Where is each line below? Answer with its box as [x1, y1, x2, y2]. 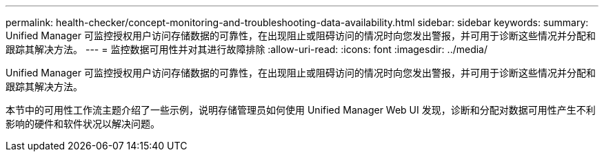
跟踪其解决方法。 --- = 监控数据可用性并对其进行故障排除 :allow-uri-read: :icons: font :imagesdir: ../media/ [6, 43, 488, 55]
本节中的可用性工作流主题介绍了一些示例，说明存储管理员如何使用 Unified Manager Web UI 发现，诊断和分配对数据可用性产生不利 [6, 104, 596, 116]
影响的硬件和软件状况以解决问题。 [6, 118, 160, 129]
